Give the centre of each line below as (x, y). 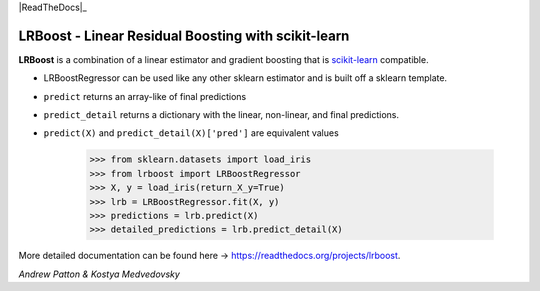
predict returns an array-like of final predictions (145, 96)
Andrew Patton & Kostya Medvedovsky (99, 274)
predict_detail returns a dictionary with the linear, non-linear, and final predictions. (221, 115)
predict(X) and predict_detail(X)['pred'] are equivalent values (191, 133)
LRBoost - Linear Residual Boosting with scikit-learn (184, 35)
